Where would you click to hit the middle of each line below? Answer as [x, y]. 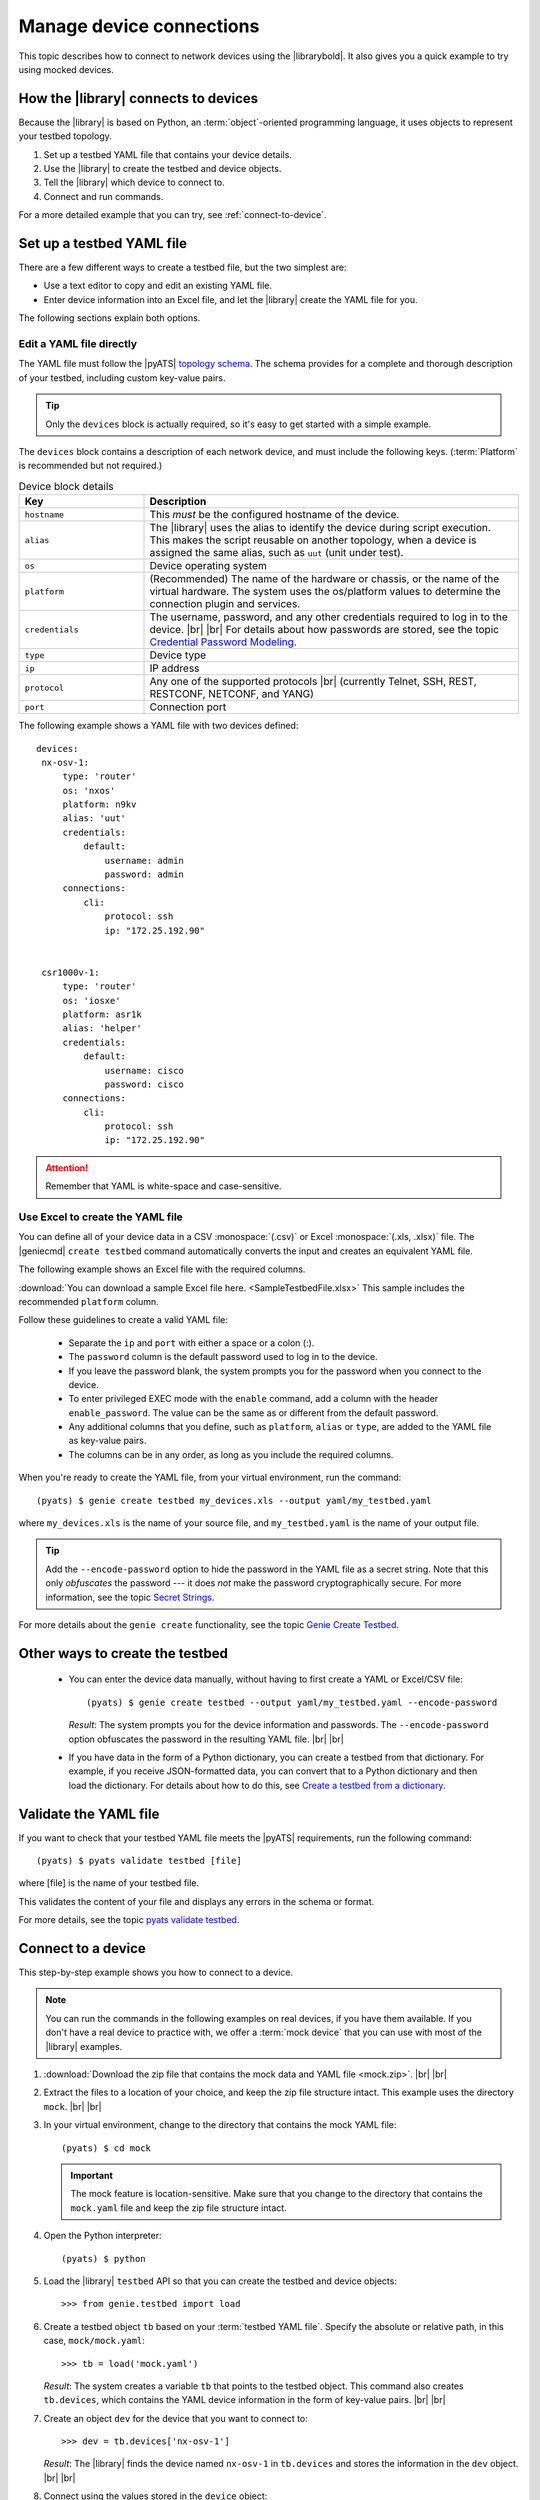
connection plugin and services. [225, 604]
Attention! [67, 1167]
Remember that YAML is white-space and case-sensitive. [163, 1186]
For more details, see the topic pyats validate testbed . [129, 1920]
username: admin [144, 860]
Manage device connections [139, 26]
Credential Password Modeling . [223, 642]
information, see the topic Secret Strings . [130, 1597]
